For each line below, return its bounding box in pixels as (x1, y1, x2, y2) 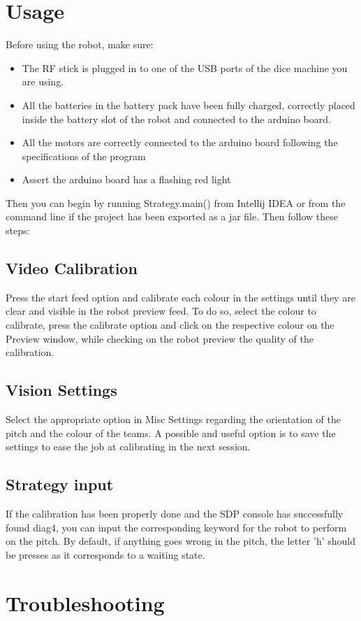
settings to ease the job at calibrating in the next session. (6, 439, 251, 454)
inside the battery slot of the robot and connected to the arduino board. (22, 111, 331, 126)
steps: (6, 223, 30, 238)
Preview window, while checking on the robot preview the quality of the (6, 331, 314, 345)
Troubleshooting (6, 588, 165, 617)
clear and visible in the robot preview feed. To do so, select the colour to (6, 304, 316, 318)
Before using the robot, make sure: (6, 37, 154, 52)
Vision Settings (6, 379, 117, 401)
